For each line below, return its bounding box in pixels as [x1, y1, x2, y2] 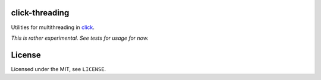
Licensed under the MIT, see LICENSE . [11, 65, 106, 72]
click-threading [11, 8, 70, 18]
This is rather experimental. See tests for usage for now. [11, 34, 149, 41]
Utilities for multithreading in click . [11, 24, 95, 31]
